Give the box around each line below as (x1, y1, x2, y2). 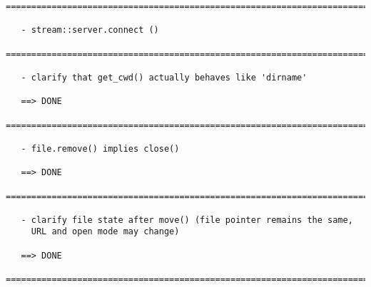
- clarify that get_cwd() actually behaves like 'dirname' (21, 72, 308, 83)
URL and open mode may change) (31, 226, 180, 237)
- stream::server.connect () (21, 25, 159, 36)
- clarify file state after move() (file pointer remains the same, (21, 214, 353, 225)
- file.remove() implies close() (21, 143, 180, 154)
